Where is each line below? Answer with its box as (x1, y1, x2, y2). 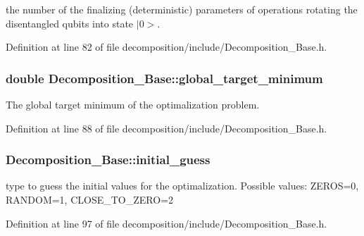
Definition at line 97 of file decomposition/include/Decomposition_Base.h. (6, 216, 327, 230)
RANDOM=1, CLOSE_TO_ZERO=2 (6, 192, 174, 206)
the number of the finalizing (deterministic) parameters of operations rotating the (6, 2, 358, 16)
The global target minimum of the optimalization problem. (6, 97, 260, 111)
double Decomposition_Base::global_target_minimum (6, 69, 323, 87)
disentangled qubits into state (6, 15, 134, 30)
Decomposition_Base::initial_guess (6, 151, 211, 168)
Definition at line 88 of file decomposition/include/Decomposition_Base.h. (6, 120, 327, 135)
